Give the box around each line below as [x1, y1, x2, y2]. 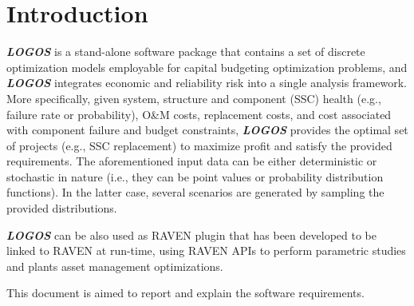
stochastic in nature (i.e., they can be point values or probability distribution [6, 168, 384, 185]
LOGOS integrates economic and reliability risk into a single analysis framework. [6, 74, 407, 91]
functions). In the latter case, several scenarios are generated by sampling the [6, 184, 384, 201]
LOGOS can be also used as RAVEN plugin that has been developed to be [6, 226, 377, 243]
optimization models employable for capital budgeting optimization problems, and [6, 58, 408, 75]
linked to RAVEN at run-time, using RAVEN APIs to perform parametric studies [6, 242, 406, 259]
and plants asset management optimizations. [6, 257, 223, 274]
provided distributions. [6, 200, 117, 217]
